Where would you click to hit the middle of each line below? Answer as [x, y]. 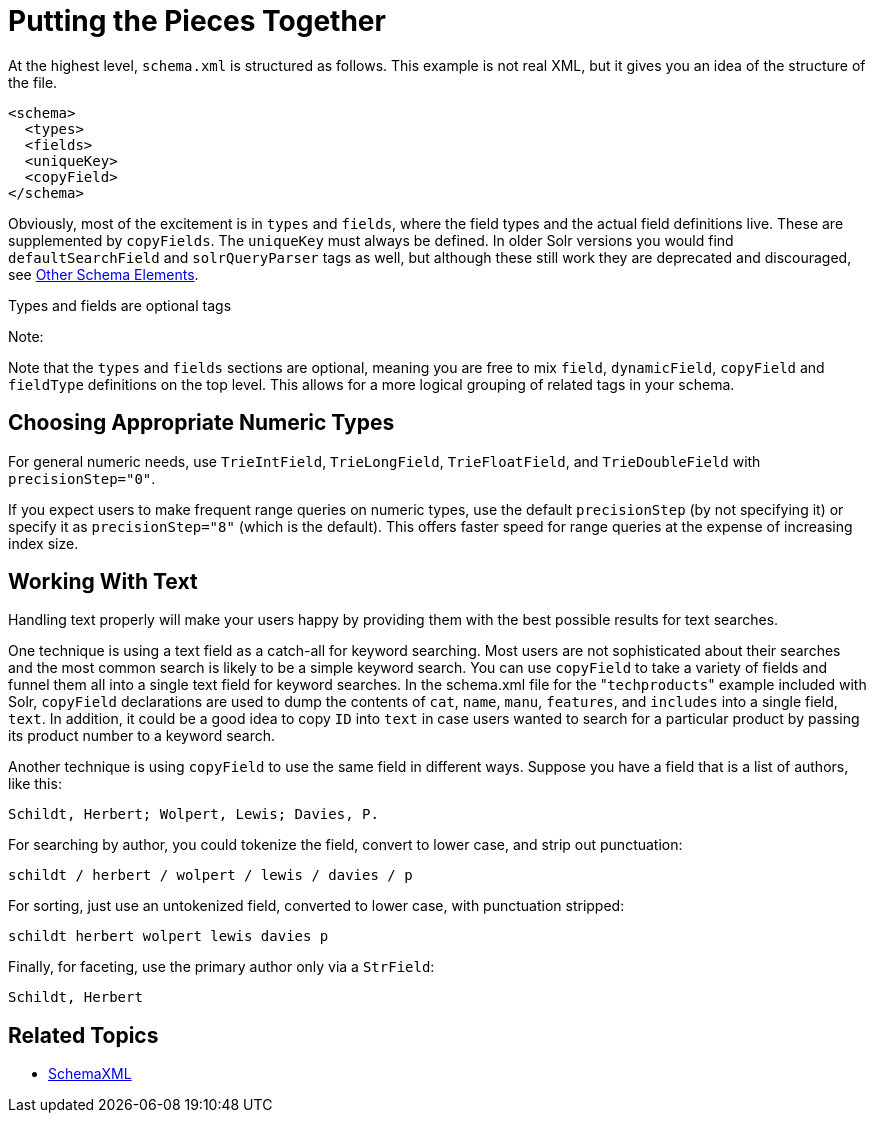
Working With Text [103, 582]
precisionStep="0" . [82, 478]
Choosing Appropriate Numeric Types [201, 423]
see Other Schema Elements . [103, 274]
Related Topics [83, 1035]
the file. [33, 82]
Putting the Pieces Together [197, 21]
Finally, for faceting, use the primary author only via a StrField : [221, 967]
